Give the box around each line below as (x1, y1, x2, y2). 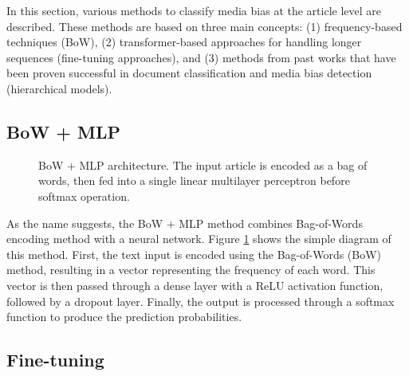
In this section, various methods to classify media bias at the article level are (6, 2, 381, 18)
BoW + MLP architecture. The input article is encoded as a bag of (38, 156, 368, 173)
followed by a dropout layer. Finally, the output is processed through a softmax (6, 292, 395, 309)
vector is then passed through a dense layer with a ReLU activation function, (6, 276, 383, 293)
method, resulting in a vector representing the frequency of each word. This (6, 261, 376, 278)
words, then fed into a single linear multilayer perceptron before (38, 172, 350, 189)
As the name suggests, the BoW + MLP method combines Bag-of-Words (6, 214, 363, 231)
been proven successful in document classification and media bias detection (6, 65, 372, 81)
